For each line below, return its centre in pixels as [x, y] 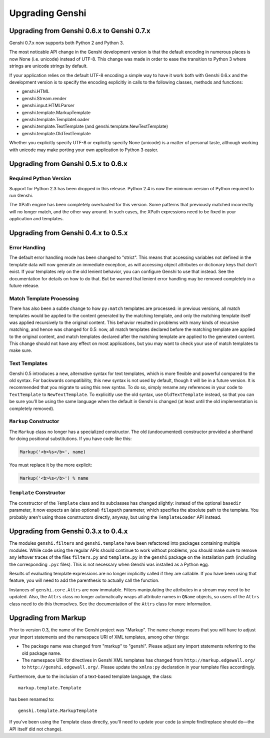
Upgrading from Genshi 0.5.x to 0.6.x [68, 164]
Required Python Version [40, 179]
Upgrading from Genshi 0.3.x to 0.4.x [68, 531]
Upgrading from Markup [48, 618]
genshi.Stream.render [44, 98]
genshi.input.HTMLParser [48, 106]
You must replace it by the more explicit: [51, 465]
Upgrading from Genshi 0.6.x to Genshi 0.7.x [80, 31]
